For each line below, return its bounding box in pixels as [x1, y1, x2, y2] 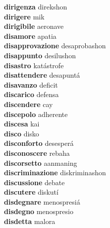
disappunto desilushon [4, 50, 76, 60]
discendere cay [4, 99, 53, 109]
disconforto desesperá [4, 138, 74, 148]
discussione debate [4, 177, 65, 187]
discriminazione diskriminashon [4, 167, 106, 178]
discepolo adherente [4, 109, 68, 119]
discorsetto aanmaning [4, 157, 77, 168]
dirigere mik [4, 11, 45, 21]
